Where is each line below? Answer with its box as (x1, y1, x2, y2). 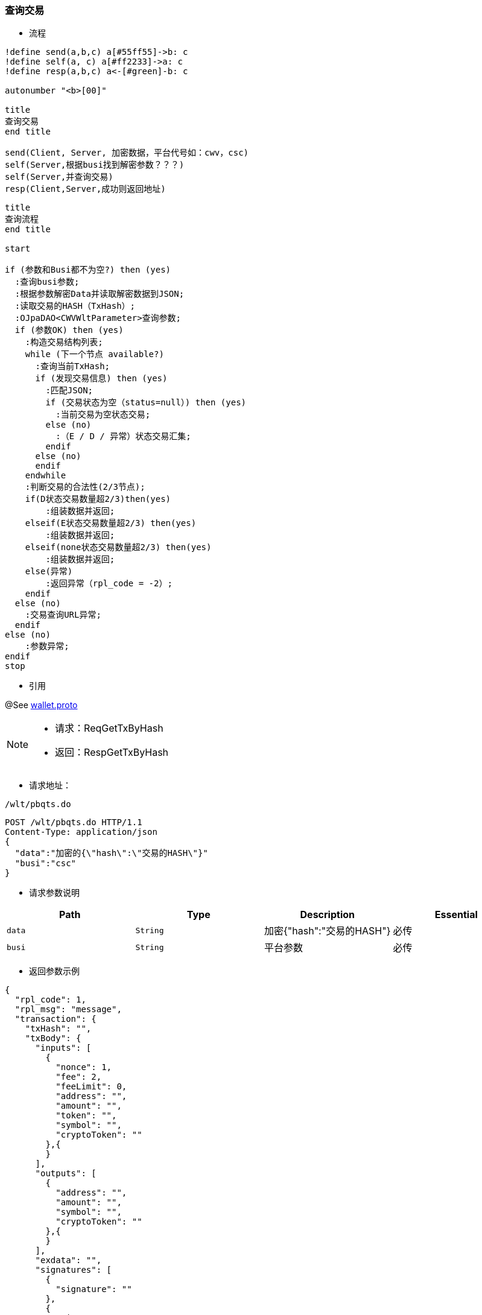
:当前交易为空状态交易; (55, 410, 151, 420)
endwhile (25, 471, 66, 481)
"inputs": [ (35, 1043, 92, 1053)
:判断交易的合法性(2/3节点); (25, 482, 145, 492)
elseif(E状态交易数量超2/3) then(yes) (25, 518, 197, 528)
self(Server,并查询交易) (5, 172, 113, 182)
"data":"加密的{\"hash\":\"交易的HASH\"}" (14, 848, 208, 858)
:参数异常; (25, 641, 69, 651)
